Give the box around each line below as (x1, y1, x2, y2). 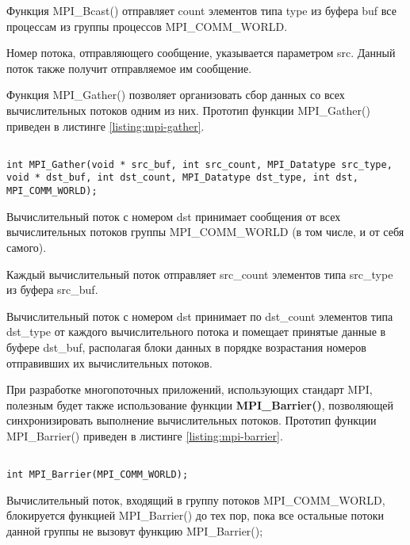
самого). (6, 238, 47, 255)
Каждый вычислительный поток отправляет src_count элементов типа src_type (6, 265, 393, 282)
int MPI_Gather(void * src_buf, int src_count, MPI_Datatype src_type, (6, 158, 393, 170)
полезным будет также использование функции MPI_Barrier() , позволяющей (6, 396, 394, 413)
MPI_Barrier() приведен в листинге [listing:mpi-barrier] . (6, 427, 283, 444)
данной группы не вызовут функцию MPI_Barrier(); (6, 523, 263, 539)
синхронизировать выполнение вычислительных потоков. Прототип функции (6, 412, 377, 429)
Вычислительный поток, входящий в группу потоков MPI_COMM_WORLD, (6, 491, 385, 508)
